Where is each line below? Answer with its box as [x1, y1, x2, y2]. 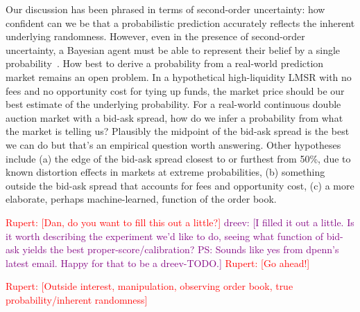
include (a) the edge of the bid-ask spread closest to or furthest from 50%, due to [6, 151, 351, 165]
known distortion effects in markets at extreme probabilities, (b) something [6, 165, 325, 179]
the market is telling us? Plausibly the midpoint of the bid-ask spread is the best [6, 124, 350, 138]
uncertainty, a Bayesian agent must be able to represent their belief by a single [6, 42, 341, 57]
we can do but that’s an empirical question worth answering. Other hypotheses [6, 137, 341, 152]
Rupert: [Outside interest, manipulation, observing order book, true [6, 279, 293, 293]
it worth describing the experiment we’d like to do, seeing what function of [6, 228, 323, 243]
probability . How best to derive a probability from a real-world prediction [6, 56, 324, 71]
